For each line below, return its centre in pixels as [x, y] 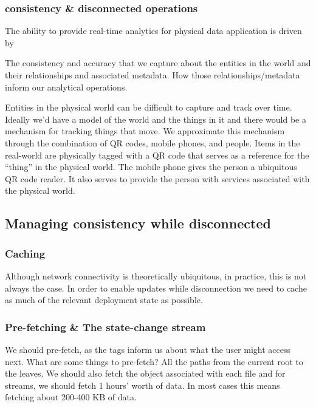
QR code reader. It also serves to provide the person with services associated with [157, 178]
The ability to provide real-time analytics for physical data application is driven [153, 31]
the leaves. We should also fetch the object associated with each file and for [145, 373]
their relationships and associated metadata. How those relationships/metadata [153, 75]
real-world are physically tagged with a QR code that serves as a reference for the [157, 155]
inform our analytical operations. [66, 87]
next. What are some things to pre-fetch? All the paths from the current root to [154, 361]
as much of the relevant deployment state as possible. [104, 300]
